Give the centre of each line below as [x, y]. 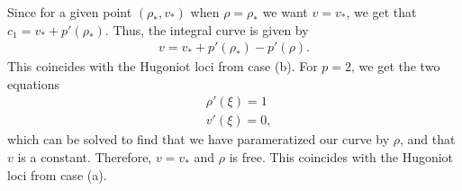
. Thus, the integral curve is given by [207, 29]
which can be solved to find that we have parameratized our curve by [199, 139]
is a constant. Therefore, [85, 157]
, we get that [381, 12]
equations [34, 83]
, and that [428, 139]
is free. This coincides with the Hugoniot [341, 157]
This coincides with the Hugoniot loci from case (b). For [163, 66]
